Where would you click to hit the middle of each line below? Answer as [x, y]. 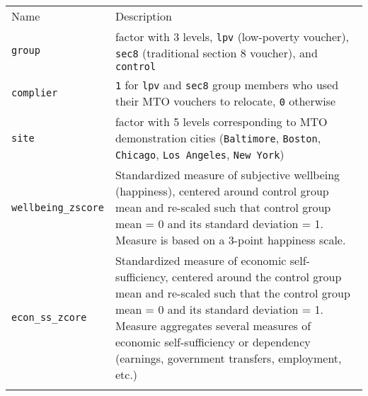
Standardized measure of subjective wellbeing [228, 175]
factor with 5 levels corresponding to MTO [221, 121]
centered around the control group [257, 277]
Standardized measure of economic [201, 260]
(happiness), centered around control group [222, 191]
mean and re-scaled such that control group [223, 207]
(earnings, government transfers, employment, [228, 358]
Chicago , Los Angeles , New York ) [200, 154]
